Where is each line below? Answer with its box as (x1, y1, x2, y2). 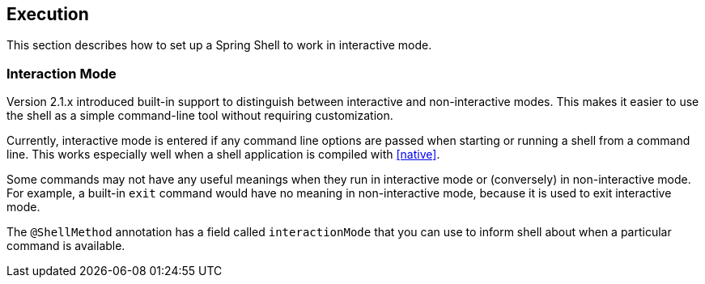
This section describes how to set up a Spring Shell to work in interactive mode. (6, 38, 432, 53)
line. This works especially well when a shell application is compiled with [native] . (6, 147, 440, 162)
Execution (6, 4, 89, 24)
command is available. (6, 239, 125, 253)
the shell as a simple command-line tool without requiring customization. (6, 108, 393, 123)
